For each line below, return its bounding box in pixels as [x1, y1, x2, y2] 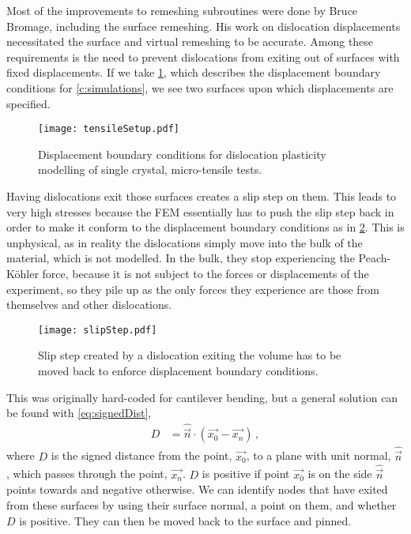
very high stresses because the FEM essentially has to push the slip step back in [6, 203, 394, 220]
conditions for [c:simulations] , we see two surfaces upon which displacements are [6, 79, 394, 96]
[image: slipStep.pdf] [38, 324, 157, 336]
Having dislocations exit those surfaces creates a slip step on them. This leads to [6, 188, 397, 204]
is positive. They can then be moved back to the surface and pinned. [19, 512, 352, 528]
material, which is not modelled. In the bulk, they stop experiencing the [6, 250, 355, 266]
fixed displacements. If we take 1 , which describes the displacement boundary [6, 64, 381, 81]
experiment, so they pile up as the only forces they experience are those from [6, 280, 379, 297]
